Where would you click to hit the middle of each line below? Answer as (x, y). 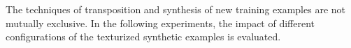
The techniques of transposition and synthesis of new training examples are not (175, 9)
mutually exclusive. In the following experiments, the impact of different (160, 23)
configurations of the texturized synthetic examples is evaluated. (143, 37)
